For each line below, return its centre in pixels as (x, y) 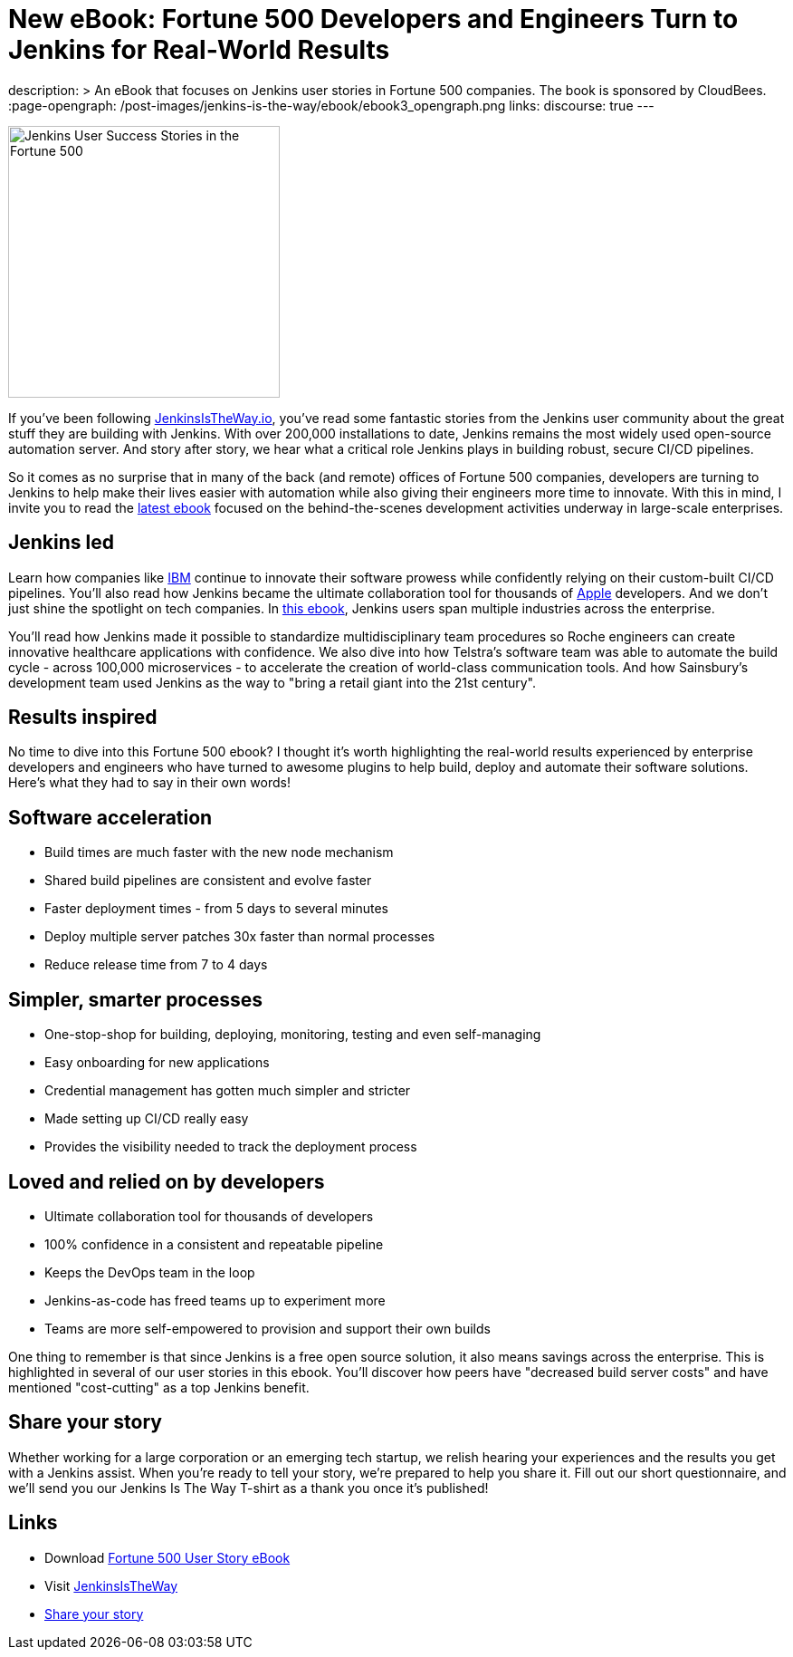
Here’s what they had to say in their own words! (149, 783)
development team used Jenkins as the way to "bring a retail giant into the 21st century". (272, 682)
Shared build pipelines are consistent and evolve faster (208, 881)
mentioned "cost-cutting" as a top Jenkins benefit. (159, 1387)
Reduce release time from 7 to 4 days (156, 965)
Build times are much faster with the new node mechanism (219, 853)
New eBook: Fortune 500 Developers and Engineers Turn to (373, 19)
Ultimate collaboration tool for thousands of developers (209, 1216)
